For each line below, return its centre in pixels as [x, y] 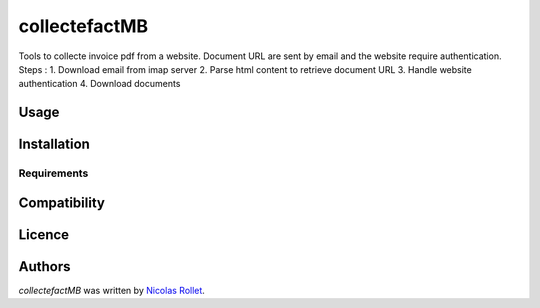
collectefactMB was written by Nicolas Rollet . [111, 290]
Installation [54, 144]
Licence [44, 234]
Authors [44, 266]
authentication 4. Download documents [99, 84]
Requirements [53, 173]
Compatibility [61, 202]
